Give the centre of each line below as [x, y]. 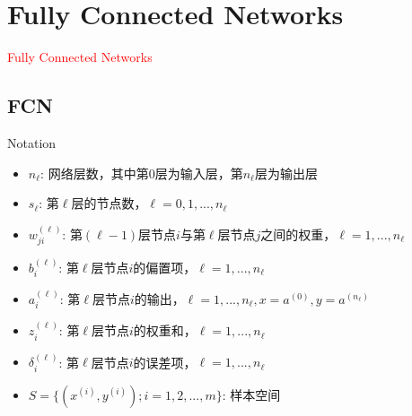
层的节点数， [109, 203]
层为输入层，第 [199, 173]
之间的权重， [298, 234]
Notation [32, 142]
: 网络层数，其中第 [95, 173]
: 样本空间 [251, 394]
